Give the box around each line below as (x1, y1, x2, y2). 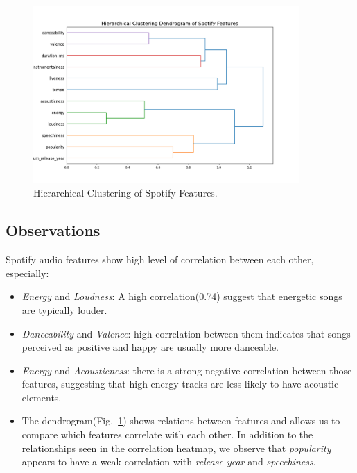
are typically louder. (21, 302, 107, 317)
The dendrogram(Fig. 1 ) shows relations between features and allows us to (21, 413, 340, 428)
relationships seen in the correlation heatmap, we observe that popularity (21, 440, 331, 455)
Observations (6, 219, 101, 241)
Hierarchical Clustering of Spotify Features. (33, 185, 218, 200)
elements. (21, 390, 62, 404)
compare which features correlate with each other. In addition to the (21, 427, 313, 442)
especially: (6, 265, 49, 280)
